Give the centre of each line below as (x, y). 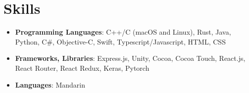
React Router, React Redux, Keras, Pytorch (82, 68)
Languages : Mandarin (50, 84)
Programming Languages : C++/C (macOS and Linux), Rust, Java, (123, 32)
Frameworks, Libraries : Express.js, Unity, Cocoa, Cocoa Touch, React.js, (130, 58)
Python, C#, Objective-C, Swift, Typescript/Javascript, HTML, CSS (120, 41)
